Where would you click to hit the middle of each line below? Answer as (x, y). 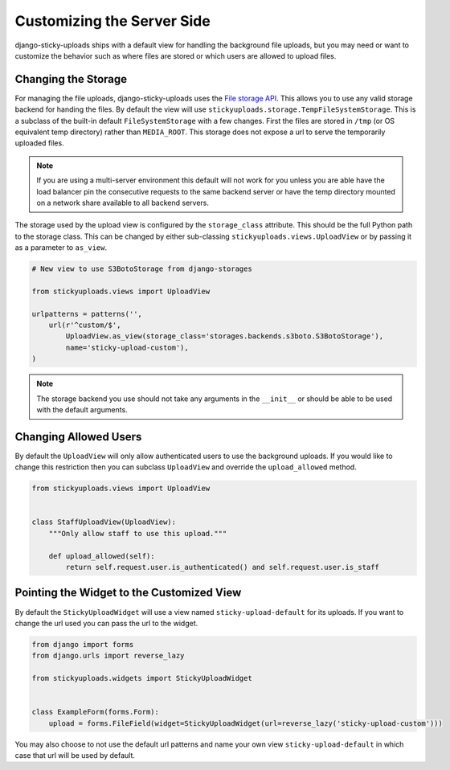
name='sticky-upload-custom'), (127, 347)
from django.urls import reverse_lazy (108, 656)
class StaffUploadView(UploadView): (104, 522)
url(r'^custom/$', (85, 325)
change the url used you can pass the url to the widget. (106, 623)
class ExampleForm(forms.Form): (96, 712)
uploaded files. (39, 143)
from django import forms (83, 644)
